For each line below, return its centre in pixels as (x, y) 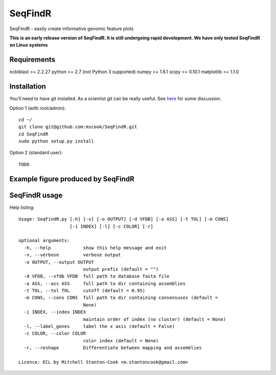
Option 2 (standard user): (36, 153)
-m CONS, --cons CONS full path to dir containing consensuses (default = (121, 298)
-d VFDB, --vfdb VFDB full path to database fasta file (97, 276)
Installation (28, 87)
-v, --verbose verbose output (72, 255)
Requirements (32, 60)
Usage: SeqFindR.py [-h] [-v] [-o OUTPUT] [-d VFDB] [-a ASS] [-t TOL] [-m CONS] (124, 219)
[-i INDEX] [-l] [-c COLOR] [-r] (111, 226)
